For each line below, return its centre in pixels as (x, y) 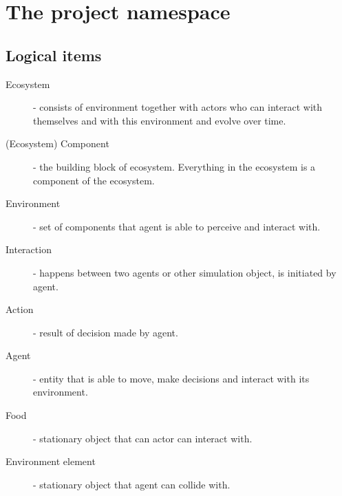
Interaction (29, 249)
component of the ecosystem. (94, 180)
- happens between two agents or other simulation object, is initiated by (185, 272)
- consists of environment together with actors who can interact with (178, 107)
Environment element (51, 461)
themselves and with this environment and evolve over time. (160, 120)
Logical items (54, 55)
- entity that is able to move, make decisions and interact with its (171, 378)
